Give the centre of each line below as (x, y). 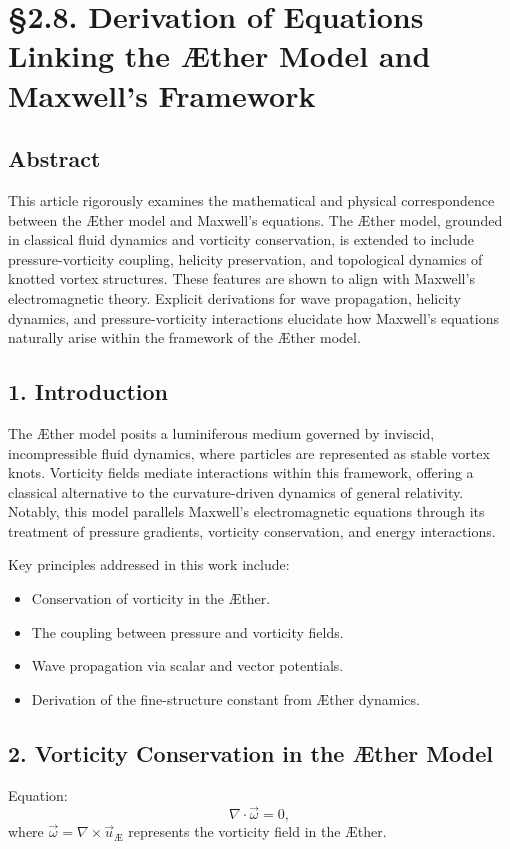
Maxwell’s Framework (162, 94)
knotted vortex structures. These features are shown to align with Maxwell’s (241, 278)
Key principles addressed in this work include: (149, 564)
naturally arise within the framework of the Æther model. (184, 337)
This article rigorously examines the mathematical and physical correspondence (251, 199)
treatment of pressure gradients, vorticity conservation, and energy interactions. (252, 530)
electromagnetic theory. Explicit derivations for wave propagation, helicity (234, 297)
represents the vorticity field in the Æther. (257, 831)
